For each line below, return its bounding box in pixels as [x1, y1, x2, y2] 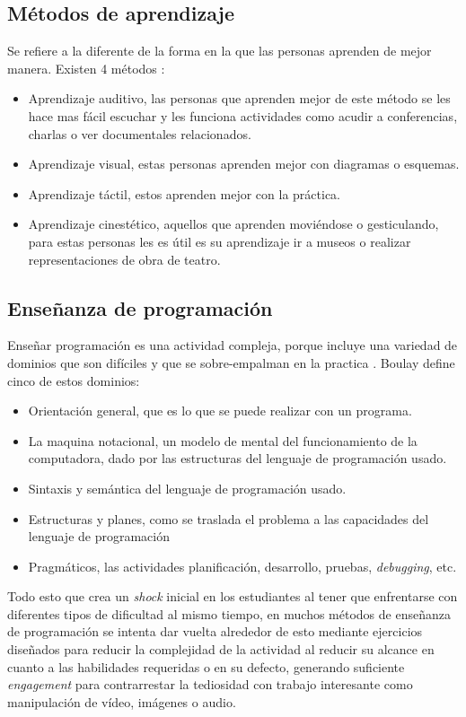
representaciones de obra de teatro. [28, 249, 221, 268]
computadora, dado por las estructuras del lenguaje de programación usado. [28, 449, 447, 468]
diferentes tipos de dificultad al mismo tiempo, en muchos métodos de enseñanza [7, 604, 451, 623]
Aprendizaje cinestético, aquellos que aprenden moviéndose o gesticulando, [28, 214, 439, 233]
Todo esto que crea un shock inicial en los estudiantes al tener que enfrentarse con [7, 587, 458, 606]
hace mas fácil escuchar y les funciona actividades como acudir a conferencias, [28, 106, 458, 125]
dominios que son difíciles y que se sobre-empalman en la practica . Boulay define [7, 353, 455, 372]
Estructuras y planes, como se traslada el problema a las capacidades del [28, 509, 429, 528]
